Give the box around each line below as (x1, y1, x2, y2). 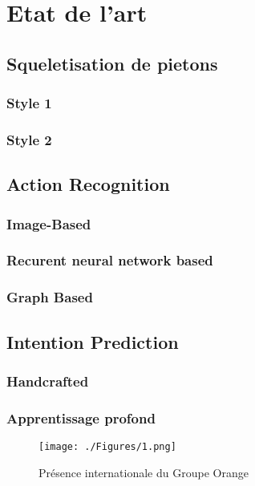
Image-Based (6, 213, 91, 233)
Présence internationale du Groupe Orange (38, 464, 249, 480)
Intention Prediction (6, 329, 179, 354)
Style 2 (6, 129, 52, 149)
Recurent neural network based (6, 250, 213, 270)
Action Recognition (6, 172, 170, 196)
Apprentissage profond (6, 407, 156, 427)
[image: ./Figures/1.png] (38, 441, 176, 452)
